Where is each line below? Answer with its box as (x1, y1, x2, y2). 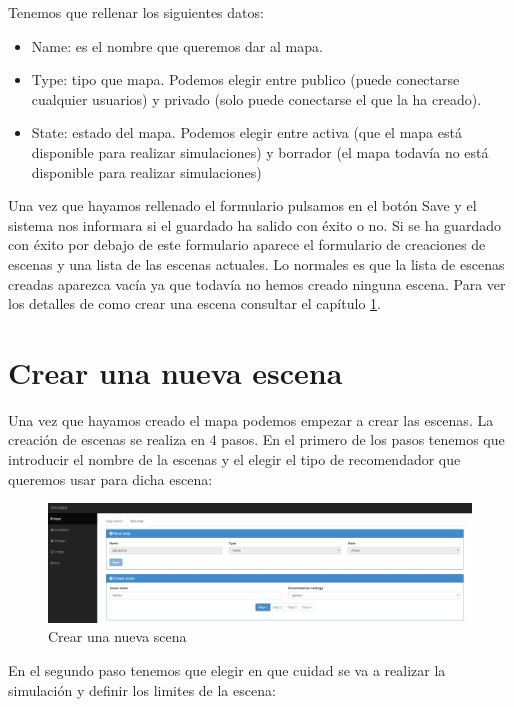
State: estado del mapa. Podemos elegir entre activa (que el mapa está (31, 122, 462, 143)
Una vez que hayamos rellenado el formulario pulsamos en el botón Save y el (8, 195, 477, 216)
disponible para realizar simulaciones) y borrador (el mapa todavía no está (31, 141, 489, 162)
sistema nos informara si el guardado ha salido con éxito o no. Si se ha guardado (8, 214, 501, 235)
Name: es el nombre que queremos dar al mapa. (31, 35, 323, 56)
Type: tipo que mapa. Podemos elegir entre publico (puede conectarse (31, 69, 460, 90)
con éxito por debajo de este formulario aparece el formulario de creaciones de (8, 234, 486, 255)
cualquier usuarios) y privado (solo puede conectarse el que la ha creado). (31, 88, 482, 109)
